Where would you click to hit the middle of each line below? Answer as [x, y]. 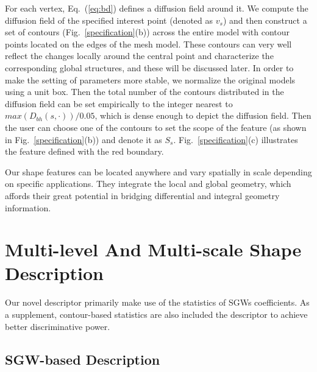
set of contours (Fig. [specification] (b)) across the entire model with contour [148, 32]
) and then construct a [265, 20]
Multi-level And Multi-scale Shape [153, 249]
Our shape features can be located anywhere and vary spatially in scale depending [158, 171]
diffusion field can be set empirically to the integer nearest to [119, 103]
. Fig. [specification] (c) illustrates [236, 139]
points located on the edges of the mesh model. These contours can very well [148, 44]
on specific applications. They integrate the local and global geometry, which [148, 184]
